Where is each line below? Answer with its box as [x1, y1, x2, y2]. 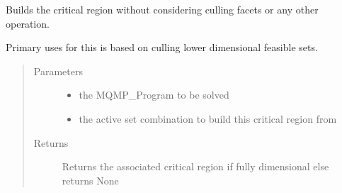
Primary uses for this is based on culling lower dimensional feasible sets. [6, 40, 318, 55]
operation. [6, 16, 50, 31]
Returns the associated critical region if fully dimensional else [62, 159, 329, 174]
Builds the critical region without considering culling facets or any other [6, 2, 319, 16]
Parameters [33, 63, 83, 78]
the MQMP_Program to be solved [79, 87, 229, 102]
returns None [62, 172, 119, 187]
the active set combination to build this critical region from [79, 111, 337, 126]
